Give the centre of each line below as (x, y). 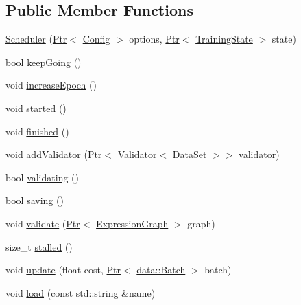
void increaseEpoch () (51, 85)
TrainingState (224, 39)
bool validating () (42, 177)
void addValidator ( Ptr (54, 154)
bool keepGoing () (44, 61)
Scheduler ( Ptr (36, 39)
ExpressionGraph (132, 223)
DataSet (190, 154)
